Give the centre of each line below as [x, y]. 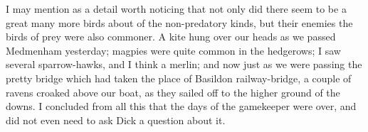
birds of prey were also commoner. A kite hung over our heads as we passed [171, 37]
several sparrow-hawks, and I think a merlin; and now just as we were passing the [184, 64]
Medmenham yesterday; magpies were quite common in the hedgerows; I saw [173, 50]
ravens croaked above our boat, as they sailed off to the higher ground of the [173, 92]
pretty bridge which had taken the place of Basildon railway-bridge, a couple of [179, 78]
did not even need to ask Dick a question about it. [116, 120]
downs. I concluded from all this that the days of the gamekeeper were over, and [181, 106]
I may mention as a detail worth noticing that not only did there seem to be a [176, 9]
